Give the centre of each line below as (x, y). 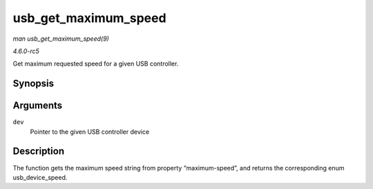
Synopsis (34, 84)
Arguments (38, 106)
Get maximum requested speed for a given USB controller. (96, 64)
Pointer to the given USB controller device (90, 132)
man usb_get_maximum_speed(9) (61, 39)
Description (39, 151)
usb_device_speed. (40, 177)
